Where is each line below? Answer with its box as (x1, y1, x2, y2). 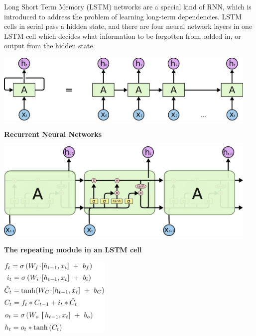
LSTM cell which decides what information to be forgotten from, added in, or (4, 30, 241, 41)
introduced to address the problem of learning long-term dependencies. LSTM (4, 11, 242, 21)
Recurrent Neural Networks (4, 129, 102, 139)
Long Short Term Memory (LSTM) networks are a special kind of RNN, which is (4, 1, 252, 11)
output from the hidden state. (4, 40, 95, 51)
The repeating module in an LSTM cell (4, 244, 142, 255)
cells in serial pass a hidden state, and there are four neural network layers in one (4, 21, 253, 31)
